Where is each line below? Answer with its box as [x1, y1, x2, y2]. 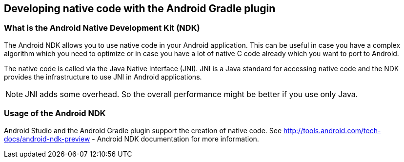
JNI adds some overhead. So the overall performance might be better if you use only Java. [25, 89, 358, 99]
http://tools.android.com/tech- [283, 126, 381, 135]
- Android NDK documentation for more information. [92, 134, 259, 143]
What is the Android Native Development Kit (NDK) [4, 23, 200, 33]
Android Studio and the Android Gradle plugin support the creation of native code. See [4, 126, 282, 135]
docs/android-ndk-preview [4, 134, 90, 143]
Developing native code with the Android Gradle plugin [4, 2, 276, 15]
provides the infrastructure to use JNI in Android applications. [4, 72, 202, 81]
